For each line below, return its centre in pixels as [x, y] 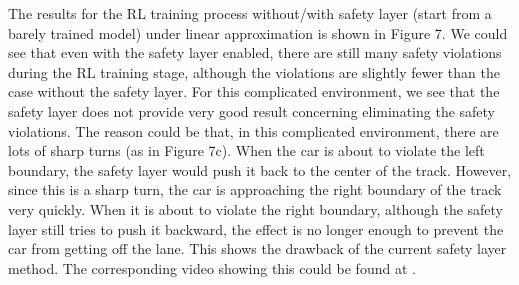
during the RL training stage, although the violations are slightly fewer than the [254, 71]
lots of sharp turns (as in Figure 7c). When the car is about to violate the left [246, 150]
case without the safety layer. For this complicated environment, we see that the [254, 91]
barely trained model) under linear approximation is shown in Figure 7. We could [258, 32]
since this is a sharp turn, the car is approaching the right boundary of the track [255, 189]
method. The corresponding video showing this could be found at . [212, 267]
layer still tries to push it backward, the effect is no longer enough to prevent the [256, 228]
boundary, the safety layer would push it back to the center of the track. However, [260, 169]
